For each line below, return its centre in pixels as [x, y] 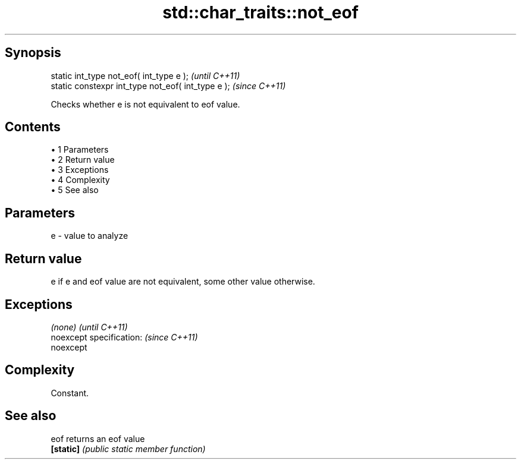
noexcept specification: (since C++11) [124, 337]
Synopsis [33, 53]
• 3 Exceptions [80, 170]
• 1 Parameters [80, 150]
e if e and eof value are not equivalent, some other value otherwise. [183, 282]
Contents [33, 127]
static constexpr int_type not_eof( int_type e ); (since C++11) [168, 86]
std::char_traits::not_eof [260, 12]
